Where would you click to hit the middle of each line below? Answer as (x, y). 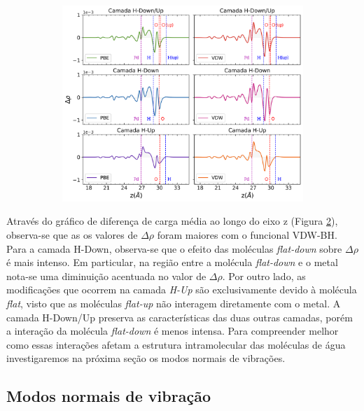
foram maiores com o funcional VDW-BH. (247, 235)
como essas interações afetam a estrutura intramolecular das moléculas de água (176, 344)
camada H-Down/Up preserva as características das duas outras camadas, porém (180, 317)
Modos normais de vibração (108, 396)
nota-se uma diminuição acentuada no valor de (106, 276)
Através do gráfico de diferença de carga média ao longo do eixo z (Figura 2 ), (172, 221)
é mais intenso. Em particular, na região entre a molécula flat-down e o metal (172, 262)
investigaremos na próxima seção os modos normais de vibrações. (146, 358)
